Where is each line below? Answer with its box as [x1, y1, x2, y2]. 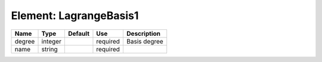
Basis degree [126, 37, 163, 45]
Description [126, 29, 161, 38]
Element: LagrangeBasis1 [11, 9, 139, 22]
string [41, 45, 58, 53]
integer [41, 37, 62, 45]
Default [67, 29, 89, 38]
